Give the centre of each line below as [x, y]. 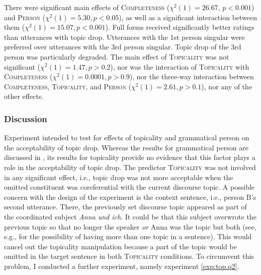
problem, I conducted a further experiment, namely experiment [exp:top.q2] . [122, 266]
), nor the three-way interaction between [192, 76]
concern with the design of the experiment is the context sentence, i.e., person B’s [130, 197]
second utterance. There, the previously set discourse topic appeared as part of [125, 207]
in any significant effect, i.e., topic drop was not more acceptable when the [119, 177]
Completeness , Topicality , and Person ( [68, 86]
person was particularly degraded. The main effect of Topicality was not [117, 56]
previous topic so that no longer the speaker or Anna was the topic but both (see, [130, 226]
